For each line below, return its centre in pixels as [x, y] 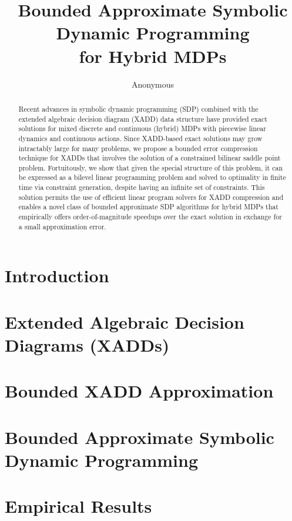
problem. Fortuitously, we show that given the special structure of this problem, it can [151, 167]
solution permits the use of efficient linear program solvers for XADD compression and [151, 197]
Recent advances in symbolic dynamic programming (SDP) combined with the [138, 108]
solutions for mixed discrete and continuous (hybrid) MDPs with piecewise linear [142, 128]
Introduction [57, 275]
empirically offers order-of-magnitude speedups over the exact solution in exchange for [150, 217]
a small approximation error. [62, 226]
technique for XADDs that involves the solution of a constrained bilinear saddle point [150, 158]
